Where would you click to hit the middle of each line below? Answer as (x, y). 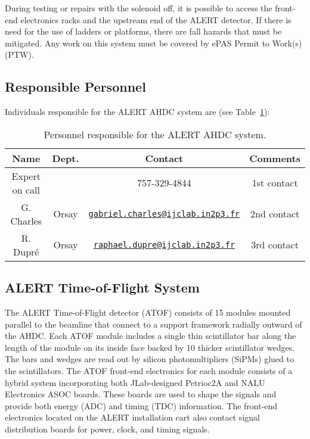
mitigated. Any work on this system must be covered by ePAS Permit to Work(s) (154, 43)
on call (26, 189)
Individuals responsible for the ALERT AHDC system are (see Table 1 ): (137, 112)
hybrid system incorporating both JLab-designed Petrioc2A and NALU (135, 382)
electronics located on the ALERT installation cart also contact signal (132, 417)
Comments (275, 158)
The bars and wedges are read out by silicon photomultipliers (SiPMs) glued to (149, 359)
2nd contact (275, 214)
